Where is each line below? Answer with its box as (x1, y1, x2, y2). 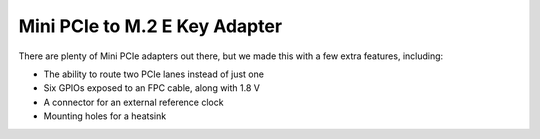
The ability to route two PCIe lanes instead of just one (43, 68, 265, 80)
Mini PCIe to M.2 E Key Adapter (18, 15, 283, 37)
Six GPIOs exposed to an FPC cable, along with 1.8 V (43, 82, 260, 94)
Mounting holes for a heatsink (43, 110, 167, 122)
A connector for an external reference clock (43, 96, 224, 108)
